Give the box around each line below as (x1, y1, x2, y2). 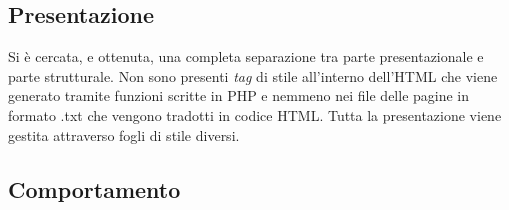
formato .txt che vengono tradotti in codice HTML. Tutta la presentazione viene (8, 104, 502, 125)
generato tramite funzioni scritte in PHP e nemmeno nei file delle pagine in (8, 85, 470, 106)
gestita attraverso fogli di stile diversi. (8, 124, 240, 145)
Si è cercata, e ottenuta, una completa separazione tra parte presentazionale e (8, 46, 484, 67)
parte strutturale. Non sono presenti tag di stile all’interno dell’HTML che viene (8, 65, 498, 86)
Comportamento (8, 173, 181, 204)
